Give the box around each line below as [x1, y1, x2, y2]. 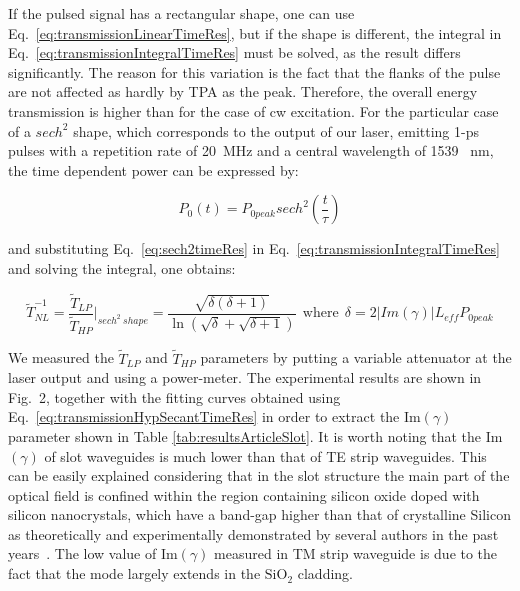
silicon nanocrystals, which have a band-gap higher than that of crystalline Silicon [8, 504, 511, 525]
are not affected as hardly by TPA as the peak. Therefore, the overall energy [8, 81, 478, 102]
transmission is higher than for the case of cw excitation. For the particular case [8, 100, 499, 121]
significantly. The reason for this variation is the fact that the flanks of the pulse [8, 61, 501, 82]
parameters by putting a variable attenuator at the [200, 347, 512, 368]
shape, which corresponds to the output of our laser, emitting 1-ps [73, 120, 479, 141]
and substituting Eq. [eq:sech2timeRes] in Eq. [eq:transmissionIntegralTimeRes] [8, 238, 500, 259]
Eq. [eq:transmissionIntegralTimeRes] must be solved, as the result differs [8, 42, 461, 63]
